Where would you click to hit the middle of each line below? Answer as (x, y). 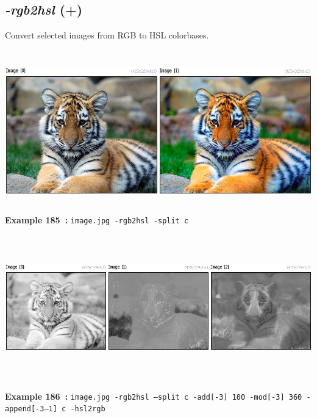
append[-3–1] (31, 409)
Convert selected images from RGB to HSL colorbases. (107, 35)
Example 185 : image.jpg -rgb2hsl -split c (97, 219)
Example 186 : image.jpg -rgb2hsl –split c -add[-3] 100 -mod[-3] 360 (154, 396)
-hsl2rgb (88, 409)
